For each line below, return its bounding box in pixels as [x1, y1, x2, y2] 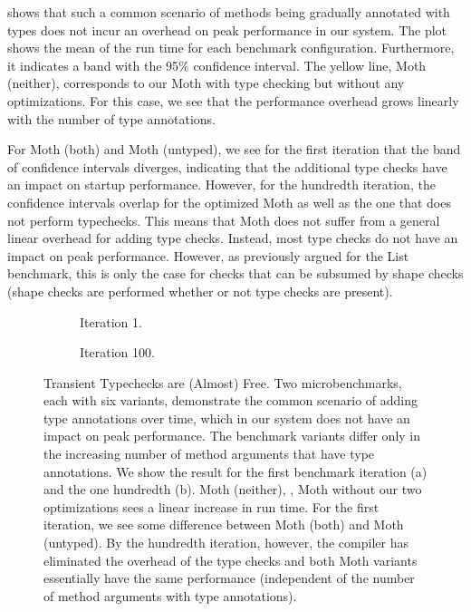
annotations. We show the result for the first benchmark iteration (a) [43, 461, 428, 481]
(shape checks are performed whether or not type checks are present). [7, 281, 393, 300]
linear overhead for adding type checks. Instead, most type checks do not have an [7, 228, 458, 248]
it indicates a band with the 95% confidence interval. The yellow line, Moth [7, 55, 427, 74]
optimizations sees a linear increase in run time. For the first [43, 497, 380, 516]
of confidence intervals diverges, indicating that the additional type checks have [7, 157, 447, 176]
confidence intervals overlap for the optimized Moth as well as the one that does [7, 192, 451, 211]
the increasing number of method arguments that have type [43, 444, 375, 463]
